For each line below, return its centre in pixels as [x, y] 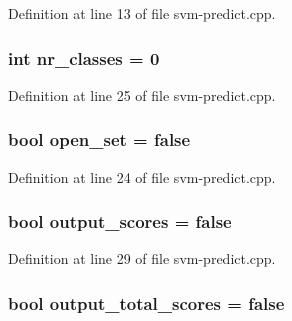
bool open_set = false [99, 139]
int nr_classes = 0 [84, 57]
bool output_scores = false [120, 221]
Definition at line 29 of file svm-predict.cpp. [142, 258]
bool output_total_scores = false [146, 302]
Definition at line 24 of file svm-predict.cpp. [142, 176]
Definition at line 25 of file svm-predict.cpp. [142, 94]
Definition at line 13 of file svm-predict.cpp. [142, 13]
